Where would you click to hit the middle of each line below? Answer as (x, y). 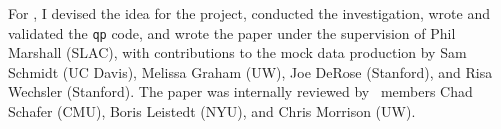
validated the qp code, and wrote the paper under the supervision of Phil (232, 32)
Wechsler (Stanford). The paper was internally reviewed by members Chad (240, 91)
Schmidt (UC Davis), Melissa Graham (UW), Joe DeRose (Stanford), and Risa (250, 71)
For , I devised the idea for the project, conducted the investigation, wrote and (249, 13)
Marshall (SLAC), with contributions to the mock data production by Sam (237, 52)
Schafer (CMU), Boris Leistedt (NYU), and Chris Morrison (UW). (212, 111)
